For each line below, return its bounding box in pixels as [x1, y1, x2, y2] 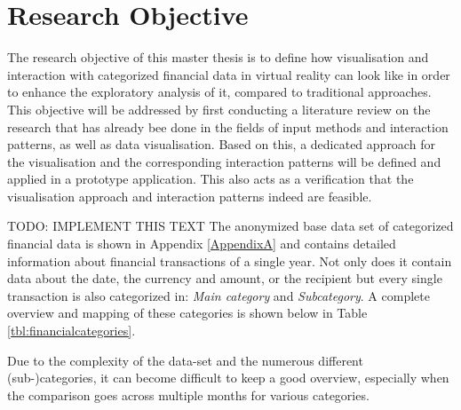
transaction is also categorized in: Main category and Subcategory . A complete [7, 286, 430, 304]
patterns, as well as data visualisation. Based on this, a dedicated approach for [7, 135, 435, 154]
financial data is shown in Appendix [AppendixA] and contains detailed [7, 234, 396, 253]
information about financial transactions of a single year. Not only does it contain [7, 251, 452, 270]
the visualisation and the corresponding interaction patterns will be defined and [7, 152, 441, 170]
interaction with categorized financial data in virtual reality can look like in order [7, 65, 450, 83]
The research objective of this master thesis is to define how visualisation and [7, 48, 429, 67]
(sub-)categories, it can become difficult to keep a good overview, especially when [7, 368, 449, 387]
